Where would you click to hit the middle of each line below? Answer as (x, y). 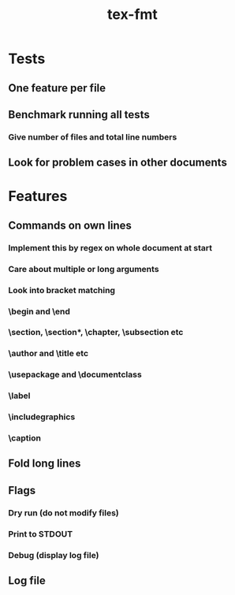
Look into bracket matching (62, 290)
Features (38, 197)
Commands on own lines (70, 225)
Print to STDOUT (41, 534)
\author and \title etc (48, 354)
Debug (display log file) (54, 555)
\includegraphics (42, 417)
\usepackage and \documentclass (75, 374)
